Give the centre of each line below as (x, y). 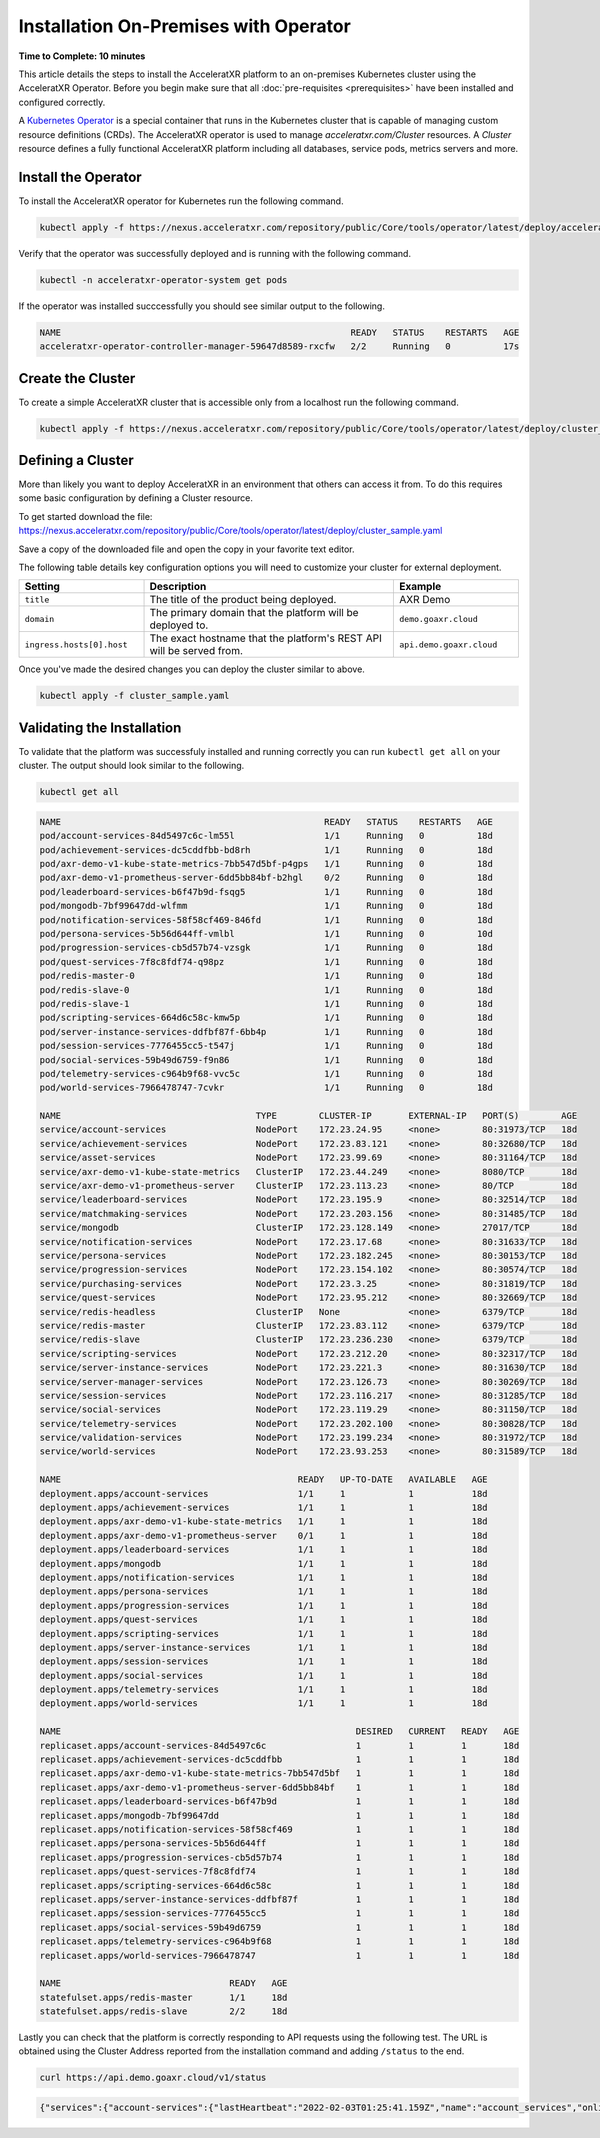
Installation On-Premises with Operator (185, 26)
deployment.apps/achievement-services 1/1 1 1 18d (264, 1508)
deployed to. (179, 625)
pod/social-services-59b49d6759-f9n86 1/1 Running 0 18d (266, 1059)
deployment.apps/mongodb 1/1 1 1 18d (264, 1563)
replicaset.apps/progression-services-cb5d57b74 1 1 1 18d (279, 1857)
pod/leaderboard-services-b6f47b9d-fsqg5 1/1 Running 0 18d (266, 891)
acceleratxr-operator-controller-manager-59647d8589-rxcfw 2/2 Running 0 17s (279, 346)
